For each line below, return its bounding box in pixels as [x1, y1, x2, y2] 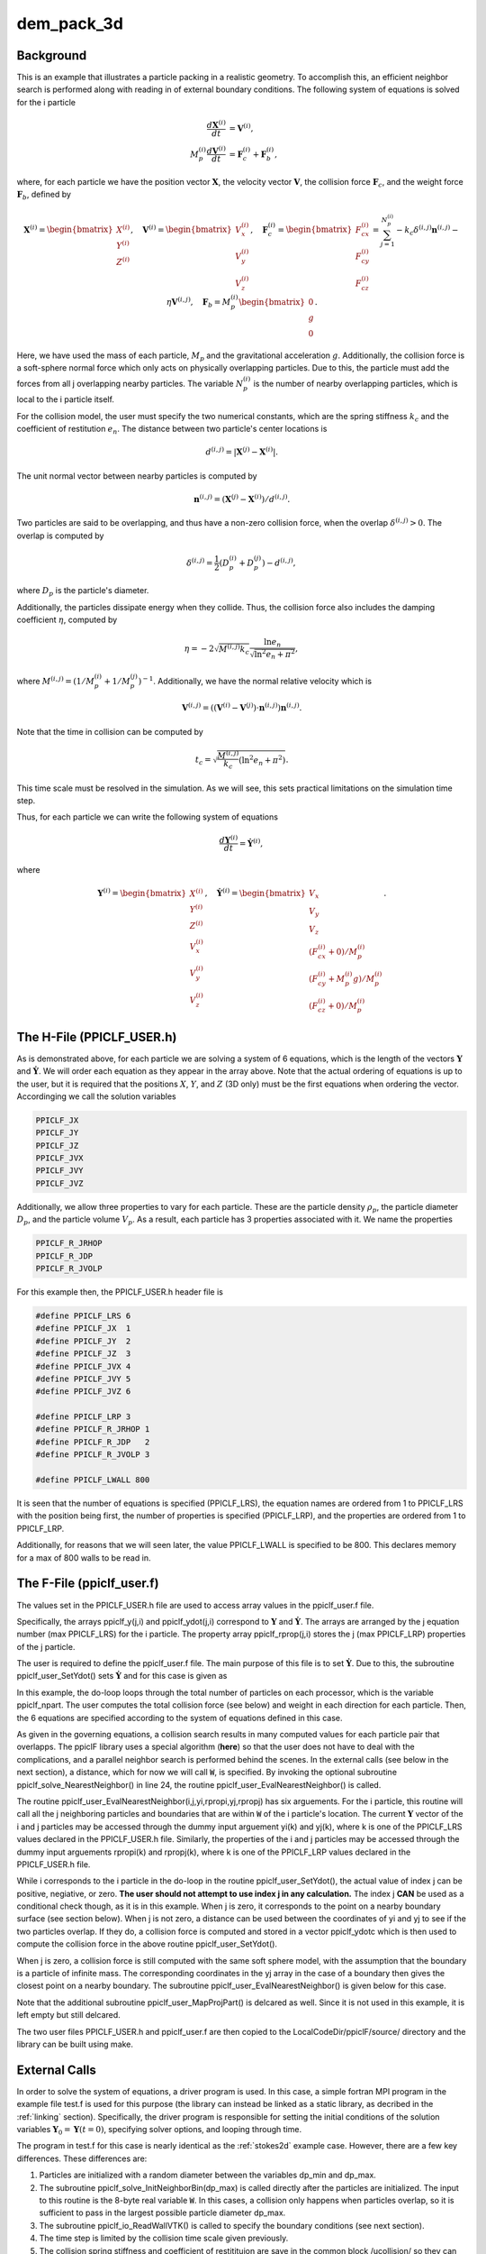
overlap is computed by [16, 530, 104, 541]
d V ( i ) [206, 144, 227, 156]
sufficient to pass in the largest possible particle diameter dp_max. [39, 2207, 286, 2218]
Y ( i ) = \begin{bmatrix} [97, 886, 187, 899]
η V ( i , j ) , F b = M [166, 296, 231, 310]
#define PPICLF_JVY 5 [35, 1373, 131, 1384]
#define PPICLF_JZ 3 [35, 1349, 131, 1359]
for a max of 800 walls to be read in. [16, 1552, 151, 1563]
